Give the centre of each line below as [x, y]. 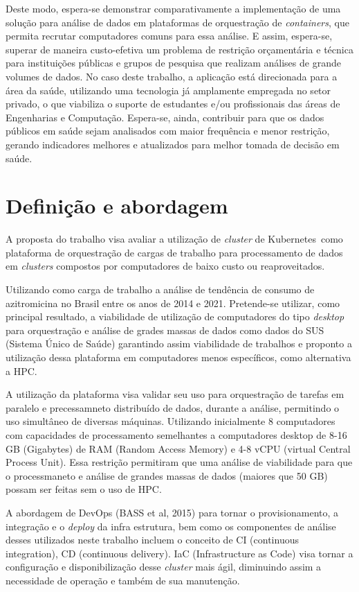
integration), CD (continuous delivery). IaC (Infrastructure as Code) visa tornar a [179, 553]
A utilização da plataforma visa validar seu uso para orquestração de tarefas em [175, 394]
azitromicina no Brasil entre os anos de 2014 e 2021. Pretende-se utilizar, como [173, 303]
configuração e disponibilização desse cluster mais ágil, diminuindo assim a [164, 567]
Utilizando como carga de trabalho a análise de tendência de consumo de [160, 289]
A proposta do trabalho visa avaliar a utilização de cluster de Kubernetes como [174, 239]
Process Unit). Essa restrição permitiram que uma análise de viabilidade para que [179, 462]
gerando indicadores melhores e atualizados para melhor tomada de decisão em [173, 144]
